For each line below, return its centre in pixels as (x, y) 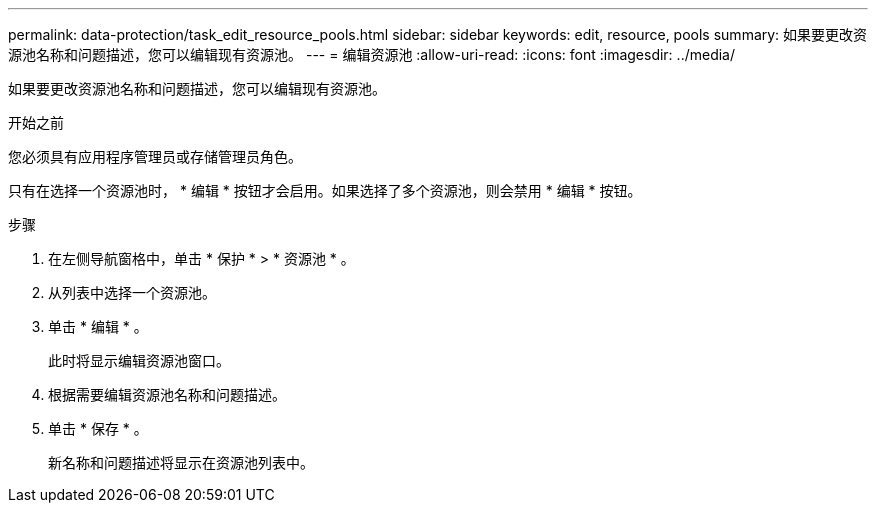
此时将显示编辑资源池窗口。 (139, 360)
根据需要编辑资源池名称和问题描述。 (167, 394)
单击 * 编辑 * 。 (98, 326)
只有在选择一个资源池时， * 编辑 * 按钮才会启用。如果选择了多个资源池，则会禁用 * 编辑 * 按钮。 (325, 190)
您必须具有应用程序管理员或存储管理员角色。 (155, 156)
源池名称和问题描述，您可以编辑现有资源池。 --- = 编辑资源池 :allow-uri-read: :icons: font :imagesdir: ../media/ (372, 54)
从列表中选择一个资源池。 (132, 292)
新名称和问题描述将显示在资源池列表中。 (181, 462)
